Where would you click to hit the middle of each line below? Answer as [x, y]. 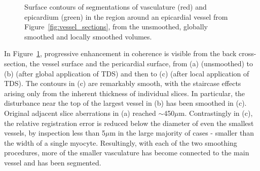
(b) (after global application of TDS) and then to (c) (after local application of [127, 73]
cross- [248, 53]
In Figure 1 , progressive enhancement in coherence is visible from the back [120, 53]
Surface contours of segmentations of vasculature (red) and [116, 7]
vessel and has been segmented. [53, 162]
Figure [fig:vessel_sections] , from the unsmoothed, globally [116, 27]
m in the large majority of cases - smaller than [182, 133]
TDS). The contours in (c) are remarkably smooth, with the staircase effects [123, 83]
